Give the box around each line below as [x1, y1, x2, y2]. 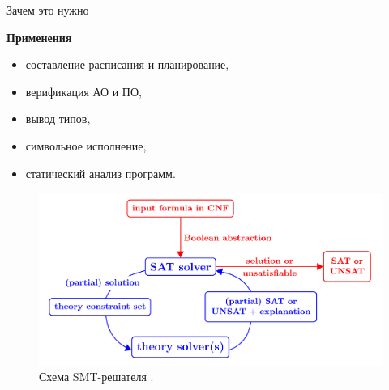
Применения [6, 28, 72, 45]
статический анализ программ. [25, 164, 176, 181]
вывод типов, [25, 110, 91, 127]
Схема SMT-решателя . [39, 368, 154, 385]
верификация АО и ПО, [25, 83, 142, 100]
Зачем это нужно [6, 2, 89, 18]
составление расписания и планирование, [25, 56, 229, 73]
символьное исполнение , [25, 137, 147, 154]
